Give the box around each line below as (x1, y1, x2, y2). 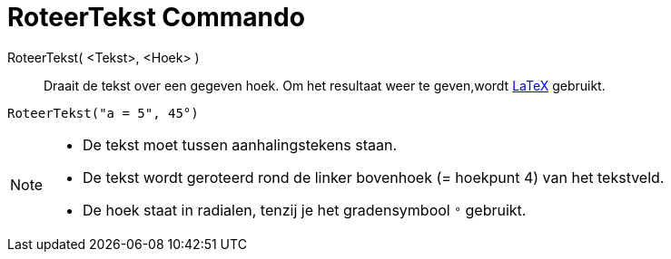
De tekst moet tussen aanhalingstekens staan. (83, 135, 398, 154)
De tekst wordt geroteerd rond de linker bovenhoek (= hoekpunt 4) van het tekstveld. (83, 168, 665, 187)
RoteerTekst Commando (7, 2, 305, 33)
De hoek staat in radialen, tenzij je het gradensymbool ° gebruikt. (83, 200, 527, 219)
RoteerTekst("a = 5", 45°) (7, 105, 199, 120)
